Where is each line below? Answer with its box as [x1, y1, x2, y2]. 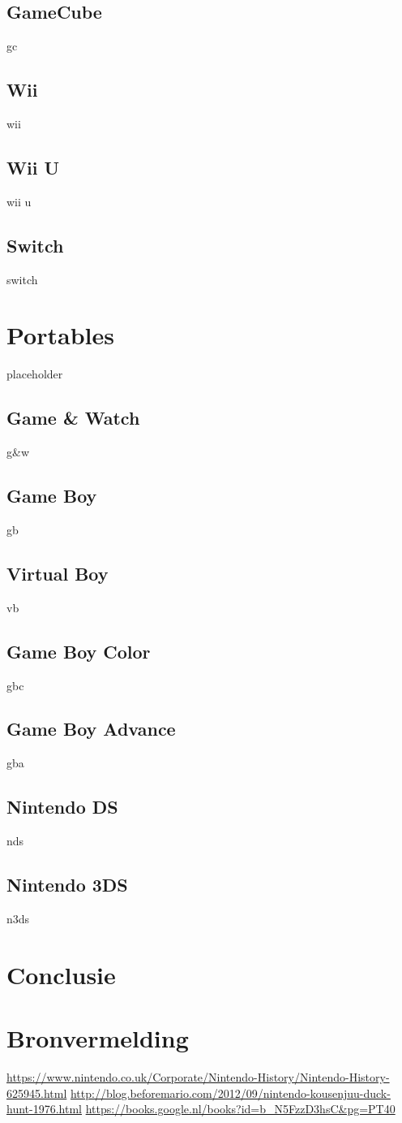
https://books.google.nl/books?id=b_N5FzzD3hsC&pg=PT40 [85, 1100, 396, 1117]
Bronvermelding [6, 1021, 189, 1055]
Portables [6, 318, 114, 352]
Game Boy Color [6, 638, 151, 663]
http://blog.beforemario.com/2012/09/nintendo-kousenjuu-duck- [70, 1084, 391, 1101]
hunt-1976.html [6, 1100, 82, 1117]
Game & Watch [6, 405, 140, 430]
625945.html [6, 1084, 67, 1101]
